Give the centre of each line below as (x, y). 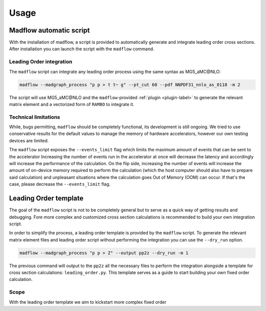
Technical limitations (35, 117)
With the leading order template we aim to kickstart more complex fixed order (88, 302)
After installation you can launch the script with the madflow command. (82, 49)
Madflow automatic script (50, 30)
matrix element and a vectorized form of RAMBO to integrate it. (72, 104)
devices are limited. (29, 140)
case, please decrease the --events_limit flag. (60, 184)
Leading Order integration (41, 62)
